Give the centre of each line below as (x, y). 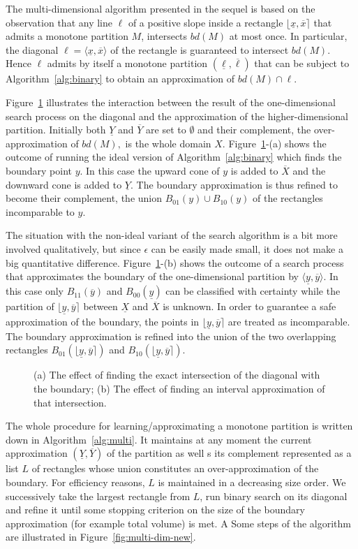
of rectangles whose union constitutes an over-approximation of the (175, 468)
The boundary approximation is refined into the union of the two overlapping (171, 336)
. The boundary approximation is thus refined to (234, 184)
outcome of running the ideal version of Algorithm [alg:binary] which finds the (174, 157)
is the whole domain (168, 143)
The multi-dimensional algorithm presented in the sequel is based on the (161, 8)
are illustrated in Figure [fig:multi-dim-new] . (101, 537)
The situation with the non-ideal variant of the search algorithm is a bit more (172, 235)
